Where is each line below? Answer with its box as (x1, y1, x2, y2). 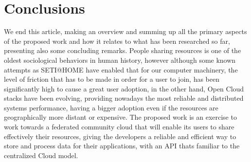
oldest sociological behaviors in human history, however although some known (4, 54, 236, 65)
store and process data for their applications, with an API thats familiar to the (4, 141, 240, 151)
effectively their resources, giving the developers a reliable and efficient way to (4, 131, 236, 141)
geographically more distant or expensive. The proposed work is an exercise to (4, 112, 237, 122)
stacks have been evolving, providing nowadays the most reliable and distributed (4, 93, 244, 103)
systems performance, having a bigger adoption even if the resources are (4, 102, 218, 112)
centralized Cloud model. (4, 150, 78, 160)
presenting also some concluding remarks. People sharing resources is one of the (4, 45, 241, 55)
